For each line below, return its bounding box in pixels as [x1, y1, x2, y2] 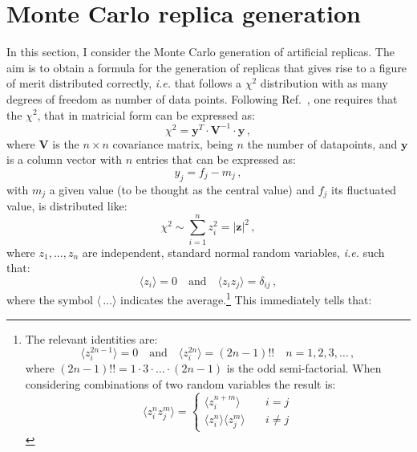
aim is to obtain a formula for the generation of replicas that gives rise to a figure [6, 59, 407, 75]
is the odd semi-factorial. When [226, 360, 382, 377]
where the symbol [6, 291, 93, 308]
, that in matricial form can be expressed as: [37, 106, 255, 123]
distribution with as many [260, 75, 388, 92]
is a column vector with [6, 151, 122, 168]
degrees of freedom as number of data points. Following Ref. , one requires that [6, 90, 398, 107]
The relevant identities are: [25, 330, 158, 347]
